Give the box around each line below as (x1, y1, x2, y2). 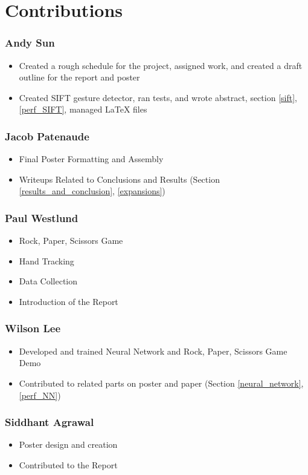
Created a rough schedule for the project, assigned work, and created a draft (19, 59, 303, 71)
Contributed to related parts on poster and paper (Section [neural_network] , (19, 376, 304, 389)
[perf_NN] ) (19, 388, 61, 401)
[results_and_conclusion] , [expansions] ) (19, 185, 165, 197)
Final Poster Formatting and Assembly (19, 152, 164, 165)
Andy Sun (5, 35, 55, 50)
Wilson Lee (5, 321, 61, 336)
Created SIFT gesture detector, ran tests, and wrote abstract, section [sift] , (19, 91, 297, 103)
